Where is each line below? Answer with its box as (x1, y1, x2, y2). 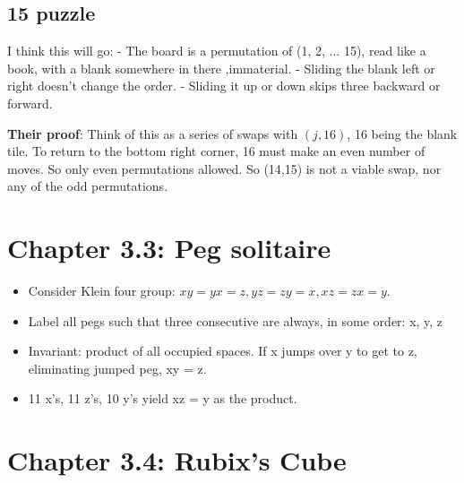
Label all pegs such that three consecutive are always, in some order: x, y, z (28, 311, 443, 330)
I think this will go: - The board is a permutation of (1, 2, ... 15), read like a (7, 41, 426, 60)
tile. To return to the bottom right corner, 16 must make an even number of (7, 142, 425, 160)
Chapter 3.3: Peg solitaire (7, 229, 331, 266)
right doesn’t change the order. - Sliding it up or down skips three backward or (7, 76, 441, 95)
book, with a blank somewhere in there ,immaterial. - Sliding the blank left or (7, 58, 435, 77)
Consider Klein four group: (28, 281, 176, 300)
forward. (7, 93, 53, 112)
